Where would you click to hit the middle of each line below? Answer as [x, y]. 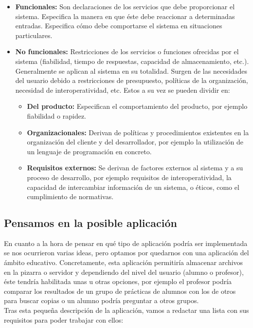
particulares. [34, 35]
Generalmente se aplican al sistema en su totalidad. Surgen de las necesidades [131, 71]
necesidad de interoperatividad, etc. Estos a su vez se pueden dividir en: [123, 90]
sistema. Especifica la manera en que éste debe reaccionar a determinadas [125, 16]
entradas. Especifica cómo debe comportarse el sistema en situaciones [119, 26]
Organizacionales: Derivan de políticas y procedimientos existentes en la [138, 132]
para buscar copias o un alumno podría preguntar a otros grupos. [101, 300]
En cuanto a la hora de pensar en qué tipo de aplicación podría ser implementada [126, 243]
